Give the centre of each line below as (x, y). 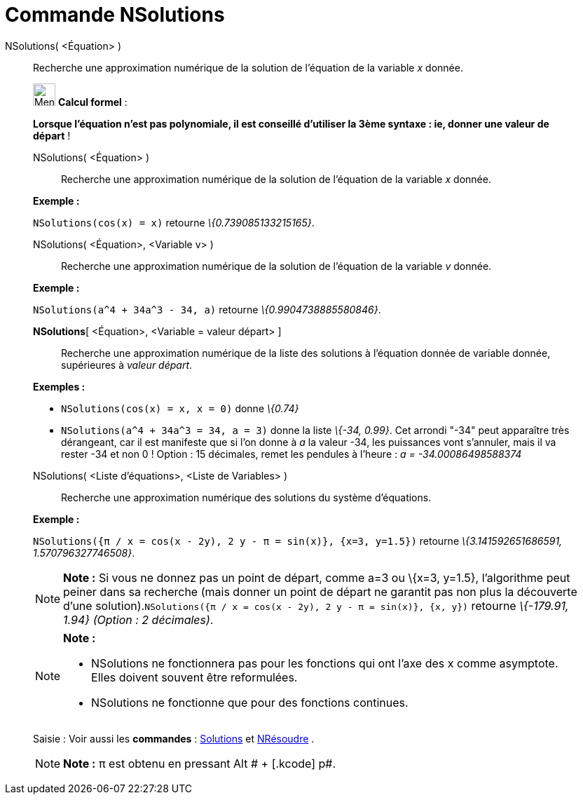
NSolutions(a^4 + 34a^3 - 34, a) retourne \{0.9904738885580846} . (207, 309)
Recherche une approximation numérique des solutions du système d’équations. (246, 497)
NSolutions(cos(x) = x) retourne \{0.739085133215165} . (174, 222)
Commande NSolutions (115, 15)
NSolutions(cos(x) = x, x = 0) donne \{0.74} (180, 408)
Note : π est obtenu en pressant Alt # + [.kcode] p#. (200, 763)
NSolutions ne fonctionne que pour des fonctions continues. (250, 702)
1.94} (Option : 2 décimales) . (138, 619)
